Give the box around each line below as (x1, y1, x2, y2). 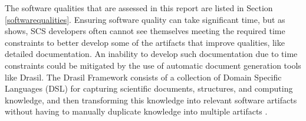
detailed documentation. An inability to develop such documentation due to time (5, 48, 298, 60)
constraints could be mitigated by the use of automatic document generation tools (5, 59, 301, 71)
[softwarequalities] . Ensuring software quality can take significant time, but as (5, 13, 285, 25)
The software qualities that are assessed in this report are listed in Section (5, 2, 273, 14)
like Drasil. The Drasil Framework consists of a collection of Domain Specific (5, 70, 282, 83)
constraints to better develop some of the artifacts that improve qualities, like (5, 36, 285, 48)
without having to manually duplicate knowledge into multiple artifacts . (5, 105, 268, 117)
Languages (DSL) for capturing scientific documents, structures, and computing (5, 82, 293, 95)
